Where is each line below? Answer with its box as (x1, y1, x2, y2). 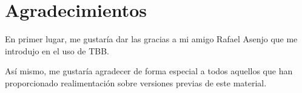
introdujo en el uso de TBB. (5, 44, 110, 57)
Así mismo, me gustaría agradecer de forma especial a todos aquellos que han (5, 65, 293, 77)
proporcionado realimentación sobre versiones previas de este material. (5, 76, 267, 89)
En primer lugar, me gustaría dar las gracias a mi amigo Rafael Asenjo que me (5, 33, 298, 45)
